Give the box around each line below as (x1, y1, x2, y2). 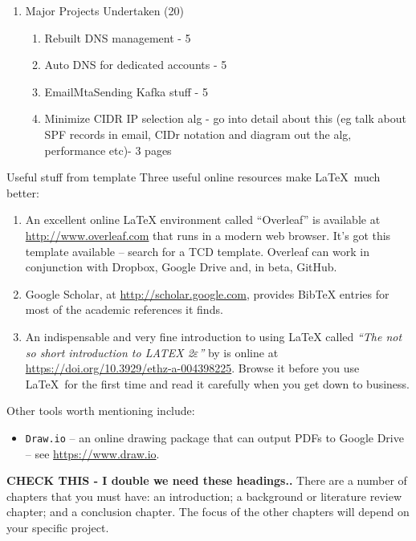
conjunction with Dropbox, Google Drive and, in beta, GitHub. (25, 258, 337, 275)
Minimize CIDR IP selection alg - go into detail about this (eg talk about (44, 110, 406, 127)
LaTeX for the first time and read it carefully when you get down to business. (25, 375, 410, 392)
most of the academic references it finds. (25, 301, 223, 318)
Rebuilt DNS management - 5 (44, 29, 191, 46)
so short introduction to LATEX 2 (25, 344, 194, 360)
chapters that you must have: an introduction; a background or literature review (6, 487, 402, 504)
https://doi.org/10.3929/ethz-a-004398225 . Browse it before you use (25, 360, 360, 376)
